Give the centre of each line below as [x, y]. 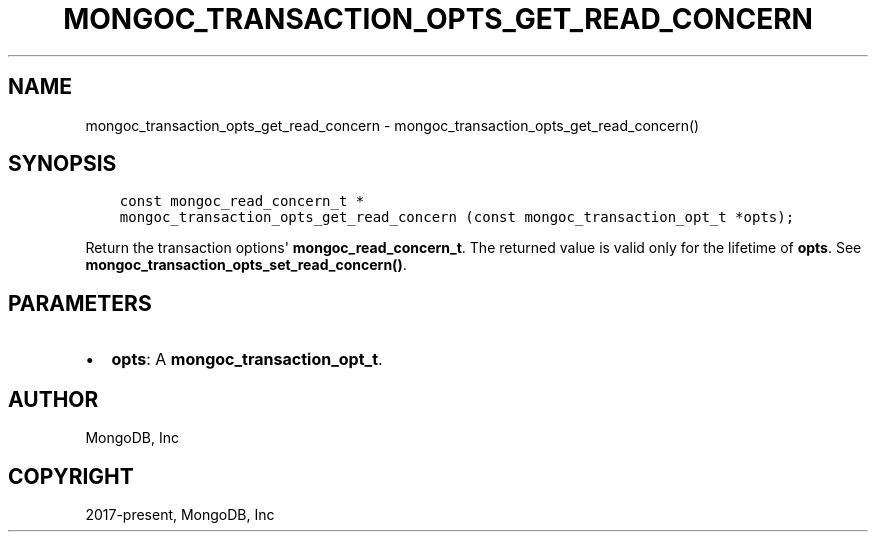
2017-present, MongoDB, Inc [180, 514]
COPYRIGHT [71, 476]
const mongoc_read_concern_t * [242, 201]
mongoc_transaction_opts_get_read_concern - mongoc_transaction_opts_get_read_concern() [392, 125]
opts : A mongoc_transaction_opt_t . [247, 359]
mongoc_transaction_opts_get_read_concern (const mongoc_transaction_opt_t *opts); [457, 217]
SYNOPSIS [62, 164]
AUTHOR [53, 399]
